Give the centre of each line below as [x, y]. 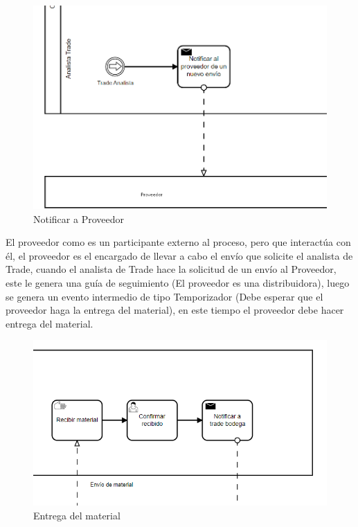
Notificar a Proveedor [79, 218]
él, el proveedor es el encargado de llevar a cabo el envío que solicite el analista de [179, 255]
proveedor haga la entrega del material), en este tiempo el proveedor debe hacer [175, 310]
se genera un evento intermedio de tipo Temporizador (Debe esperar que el [164, 296]
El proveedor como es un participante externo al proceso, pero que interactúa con [178, 242]
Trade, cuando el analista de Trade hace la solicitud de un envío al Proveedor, [171, 269]
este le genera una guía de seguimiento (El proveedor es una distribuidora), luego [178, 283]
